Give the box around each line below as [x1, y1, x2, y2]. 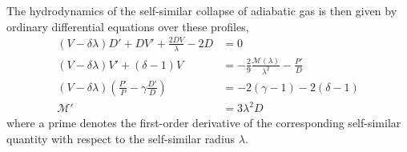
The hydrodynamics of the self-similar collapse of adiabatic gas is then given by [6, 2, 397, 18]
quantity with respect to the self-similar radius [6, 130, 236, 146]
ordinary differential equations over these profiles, [6, 18, 249, 34]
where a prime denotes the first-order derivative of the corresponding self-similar [6, 114, 401, 131]
